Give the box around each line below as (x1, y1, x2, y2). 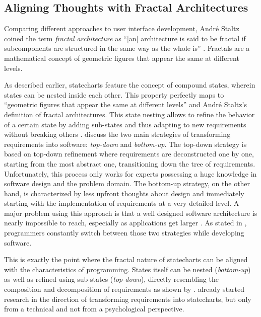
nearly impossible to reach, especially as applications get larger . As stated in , (4, 217, 247, 228)
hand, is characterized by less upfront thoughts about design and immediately (4, 188, 244, 198)
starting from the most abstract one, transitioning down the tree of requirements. (4, 158, 255, 169)
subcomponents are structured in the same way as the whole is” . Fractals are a (4, 43, 250, 53)
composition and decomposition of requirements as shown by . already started (4, 284, 245, 294)
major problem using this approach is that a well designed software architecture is (4, 207, 257, 218)
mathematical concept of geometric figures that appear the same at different (4, 52, 239, 63)
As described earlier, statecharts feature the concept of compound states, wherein (4, 80, 255, 90)
